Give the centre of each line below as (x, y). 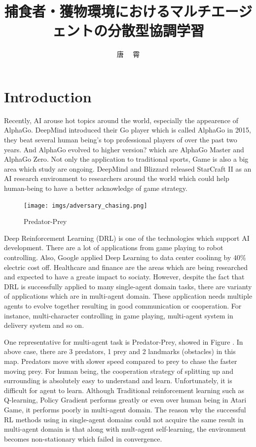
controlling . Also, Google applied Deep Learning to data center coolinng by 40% (125, 257)
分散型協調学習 (156, 30)
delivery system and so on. (44, 325)
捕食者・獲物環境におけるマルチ (108, 11)
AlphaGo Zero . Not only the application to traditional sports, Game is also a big (126, 159)
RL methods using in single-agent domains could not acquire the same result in (124, 419)
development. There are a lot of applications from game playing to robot (114, 247)
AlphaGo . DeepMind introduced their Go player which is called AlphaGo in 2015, (128, 130)
